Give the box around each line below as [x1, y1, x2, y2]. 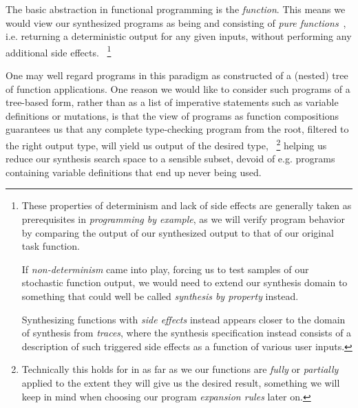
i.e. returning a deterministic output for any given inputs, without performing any [6, 29, 352, 43]
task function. [21, 239, 80, 253]
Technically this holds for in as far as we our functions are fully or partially [21, 362, 339, 376]
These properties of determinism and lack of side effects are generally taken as [21, 198, 352, 213]
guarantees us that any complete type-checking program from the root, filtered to [6, 122, 349, 136]
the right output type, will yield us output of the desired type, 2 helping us [6, 136, 327, 152]
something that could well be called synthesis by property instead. [21, 289, 299, 303]
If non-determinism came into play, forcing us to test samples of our [21, 261, 309, 276]
